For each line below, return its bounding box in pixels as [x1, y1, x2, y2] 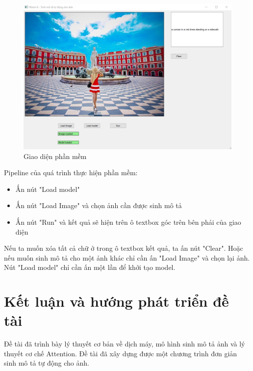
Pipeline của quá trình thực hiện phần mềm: [4, 167, 138, 178]
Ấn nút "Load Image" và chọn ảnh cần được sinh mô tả [15, 200, 182, 211]
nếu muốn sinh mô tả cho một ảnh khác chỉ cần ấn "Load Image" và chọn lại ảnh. [4, 252, 250, 263]
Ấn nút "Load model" [15, 184, 80, 194]
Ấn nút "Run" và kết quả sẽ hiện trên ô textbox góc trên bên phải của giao [15, 217, 241, 227]
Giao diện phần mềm [24, 151, 87, 161]
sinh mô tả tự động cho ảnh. [4, 358, 89, 368]
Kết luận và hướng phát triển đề [4, 291, 229, 311]
